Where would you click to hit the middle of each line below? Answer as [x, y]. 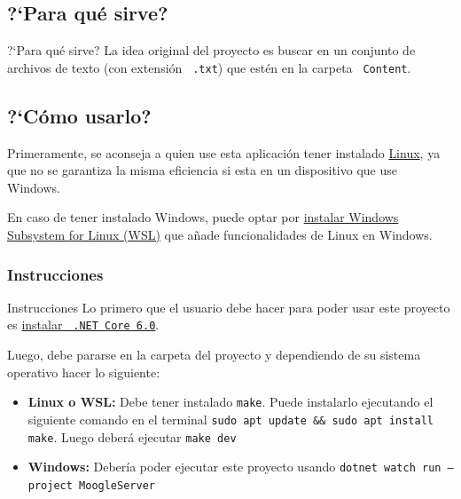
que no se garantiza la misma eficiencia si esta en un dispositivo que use [202, 170]
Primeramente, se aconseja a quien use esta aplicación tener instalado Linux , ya [224, 152]
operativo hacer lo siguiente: [84, 372]
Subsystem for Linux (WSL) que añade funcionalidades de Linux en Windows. [220, 235]
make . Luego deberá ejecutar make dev [132, 436]
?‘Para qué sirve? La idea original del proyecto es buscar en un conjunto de [211, 50]
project [50, 485]
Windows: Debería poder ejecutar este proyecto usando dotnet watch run [234, 467]
